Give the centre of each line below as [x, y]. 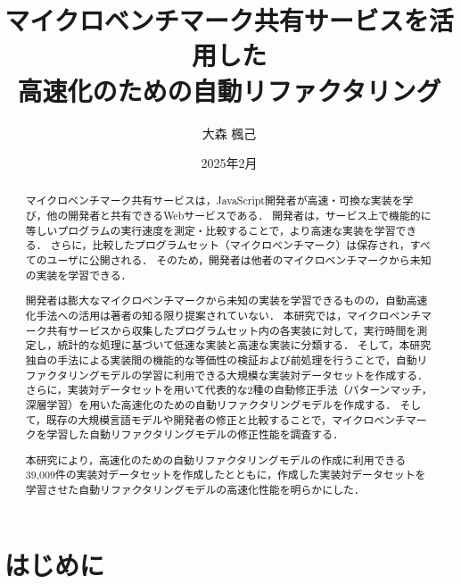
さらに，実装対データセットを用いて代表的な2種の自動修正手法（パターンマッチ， [229, 390]
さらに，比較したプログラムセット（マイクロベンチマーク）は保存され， [230, 245]
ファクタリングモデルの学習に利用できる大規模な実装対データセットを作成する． [226, 375]
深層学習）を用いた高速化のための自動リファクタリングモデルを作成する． [211, 404]
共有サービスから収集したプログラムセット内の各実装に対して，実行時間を [232, 330]
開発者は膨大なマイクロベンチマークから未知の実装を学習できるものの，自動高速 [226, 300]
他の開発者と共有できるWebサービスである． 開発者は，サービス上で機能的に [239, 216]
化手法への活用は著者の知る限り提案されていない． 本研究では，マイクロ [207, 315]
